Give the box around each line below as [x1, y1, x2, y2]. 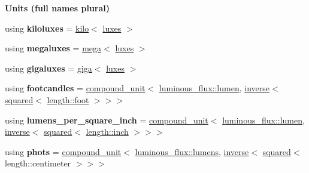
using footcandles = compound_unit [5, 82, 146, 94]
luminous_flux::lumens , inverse [135, 145, 249, 157]
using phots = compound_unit [5, 145, 122, 157]
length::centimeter [5, 157, 71, 169]
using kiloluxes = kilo [5, 21, 89, 34]
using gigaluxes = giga [5, 61, 92, 74]
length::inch [86, 125, 129, 138]
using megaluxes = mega [5, 42, 102, 54]
